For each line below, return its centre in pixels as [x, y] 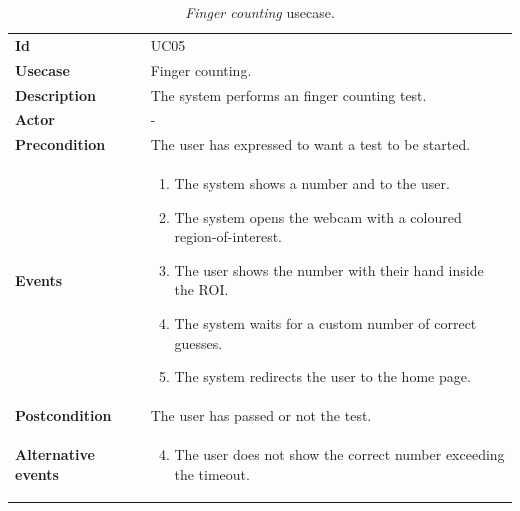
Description [56, 94]
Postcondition [63, 415]
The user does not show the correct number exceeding [339, 453]
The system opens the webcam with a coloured [318, 216]
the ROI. [201, 289]
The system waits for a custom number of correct [325, 323]
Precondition [60, 144]
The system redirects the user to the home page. [322, 376]
